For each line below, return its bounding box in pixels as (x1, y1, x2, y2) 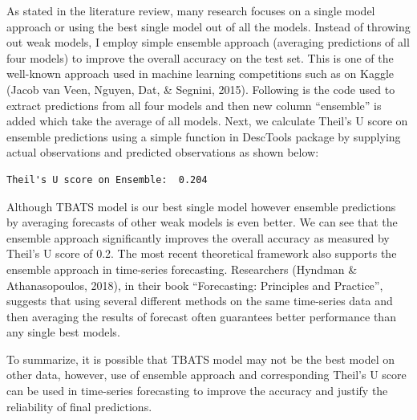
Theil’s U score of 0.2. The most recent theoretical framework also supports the (6, 245, 397, 262)
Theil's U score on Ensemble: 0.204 (6, 173, 208, 186)
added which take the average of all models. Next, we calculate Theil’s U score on (6, 112, 408, 129)
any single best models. (6, 324, 120, 340)
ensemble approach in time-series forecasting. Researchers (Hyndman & (6, 260, 358, 277)
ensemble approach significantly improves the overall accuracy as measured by (6, 229, 390, 246)
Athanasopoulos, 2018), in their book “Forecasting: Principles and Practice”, (6, 276, 383, 293)
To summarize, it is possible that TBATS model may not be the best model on (6, 350, 395, 367)
